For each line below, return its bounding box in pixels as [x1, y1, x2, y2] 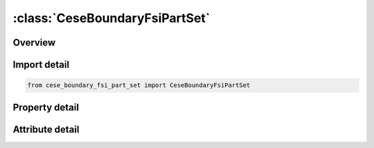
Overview [12, 37, 56, 48]
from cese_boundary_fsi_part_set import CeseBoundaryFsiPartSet [27, 82, 251, 89]
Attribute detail [12, 123, 80, 135]
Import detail [12, 59, 69, 71]
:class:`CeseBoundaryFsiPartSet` [12, 10, 211, 26]
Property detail [12, 101, 80, 113]
